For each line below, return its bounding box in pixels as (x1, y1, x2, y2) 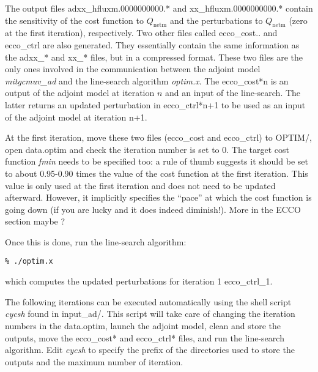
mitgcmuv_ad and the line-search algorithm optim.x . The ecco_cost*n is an (5, 74, 289, 87)
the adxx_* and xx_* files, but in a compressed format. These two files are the (5, 50, 303, 63)
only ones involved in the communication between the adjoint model (5, 62, 261, 75)
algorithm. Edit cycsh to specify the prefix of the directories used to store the (5, 343, 295, 356)
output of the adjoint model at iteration (5, 86, 155, 99)
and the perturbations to (169, 13, 263, 26)
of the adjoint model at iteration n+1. (5, 110, 147, 123)
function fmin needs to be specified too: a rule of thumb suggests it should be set (5, 155, 308, 168)
